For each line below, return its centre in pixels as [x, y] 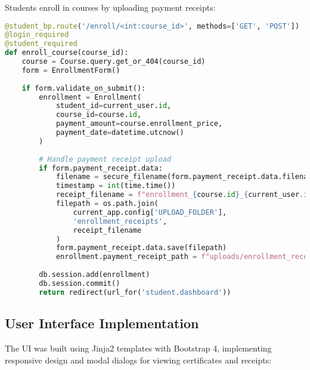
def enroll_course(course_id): [67, 53]
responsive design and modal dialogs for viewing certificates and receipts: [138, 360]
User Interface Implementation [102, 323]
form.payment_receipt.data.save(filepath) [141, 248]
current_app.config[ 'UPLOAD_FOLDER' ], [150, 212]
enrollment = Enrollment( [90, 97]
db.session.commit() [80, 283]
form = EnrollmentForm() [71, 70]
